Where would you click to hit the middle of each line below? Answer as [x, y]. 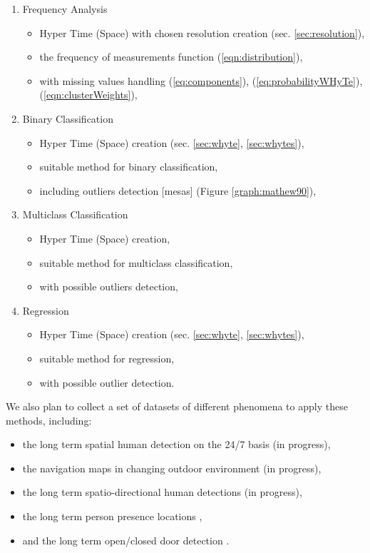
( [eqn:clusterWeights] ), [88, 95]
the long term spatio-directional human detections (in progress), [162, 492]
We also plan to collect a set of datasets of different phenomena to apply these [177, 406]
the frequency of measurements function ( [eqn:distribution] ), [171, 57]
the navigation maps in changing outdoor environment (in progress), [172, 468]
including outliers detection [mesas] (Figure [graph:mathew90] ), [178, 190]
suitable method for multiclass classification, [136, 262]
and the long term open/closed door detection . [126, 540]
